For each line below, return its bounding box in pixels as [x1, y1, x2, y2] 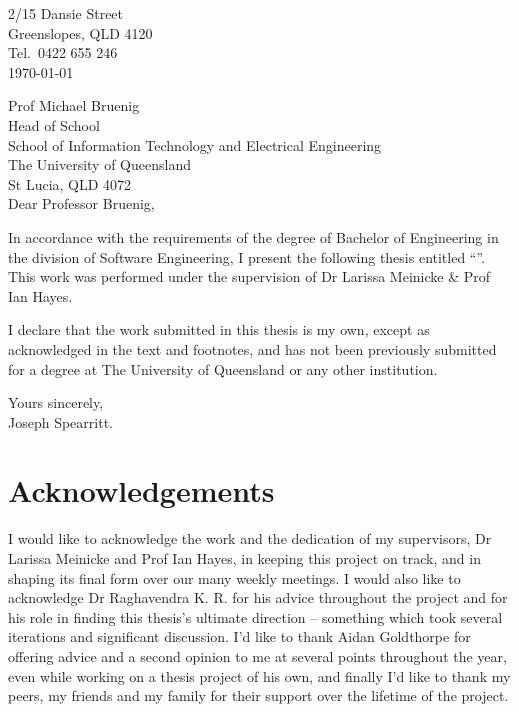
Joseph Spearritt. [8, 411, 113, 432]
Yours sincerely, [8, 392, 104, 413]
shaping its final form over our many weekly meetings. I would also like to [8, 567, 461, 588]
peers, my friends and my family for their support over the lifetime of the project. [8, 685, 509, 706]
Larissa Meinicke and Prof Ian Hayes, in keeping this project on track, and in [8, 548, 481, 568]
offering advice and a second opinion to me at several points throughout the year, [8, 645, 507, 666]
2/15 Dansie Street [8, 3, 124, 23]
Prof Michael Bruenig [8, 95, 140, 116]
